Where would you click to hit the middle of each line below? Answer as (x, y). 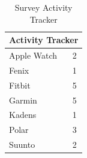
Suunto (22, 145)
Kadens (23, 115)
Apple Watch (33, 55)
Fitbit (20, 85)
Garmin (23, 100)
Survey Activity (43, 7)
